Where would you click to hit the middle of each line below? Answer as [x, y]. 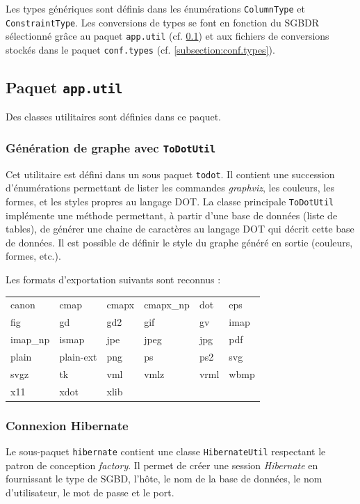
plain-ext [78, 356]
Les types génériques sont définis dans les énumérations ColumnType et [155, 8]
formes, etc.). [33, 256]
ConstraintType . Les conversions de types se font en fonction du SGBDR [163, 22]
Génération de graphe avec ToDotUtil [111, 147]
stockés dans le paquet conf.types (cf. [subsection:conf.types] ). [140, 49]
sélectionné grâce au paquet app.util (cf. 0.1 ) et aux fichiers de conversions [167, 36]
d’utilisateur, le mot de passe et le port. [90, 492]
